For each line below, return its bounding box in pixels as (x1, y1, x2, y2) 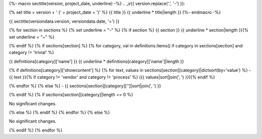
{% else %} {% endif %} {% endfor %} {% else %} (9, 110, 110, 115)
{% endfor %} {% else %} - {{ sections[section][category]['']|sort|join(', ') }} (9, 83, 161, 89)
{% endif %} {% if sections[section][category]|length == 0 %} (9, 92, 133, 97)
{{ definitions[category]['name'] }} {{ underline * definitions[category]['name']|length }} (9, 58, 184, 64)
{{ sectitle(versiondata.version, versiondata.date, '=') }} (9, 18, 120, 24)
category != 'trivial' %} (9, 50, 54, 56)
